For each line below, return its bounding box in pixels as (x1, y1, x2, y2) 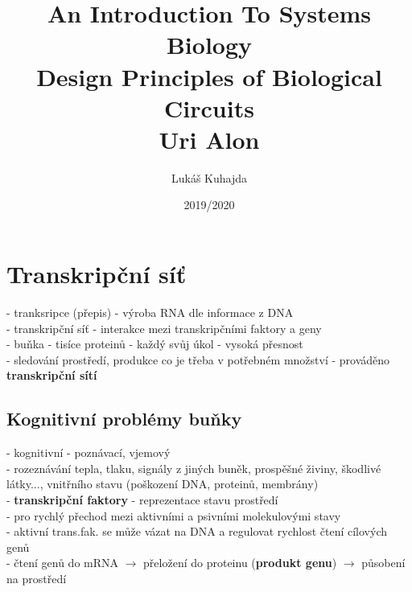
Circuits (164, 91, 254, 124)
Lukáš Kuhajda (171, 169, 248, 186)
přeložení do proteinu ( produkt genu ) (143, 554, 337, 571)
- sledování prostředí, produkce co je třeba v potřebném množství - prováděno (6, 351, 390, 368)
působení (361, 554, 406, 571)
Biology (166, 28, 253, 61)
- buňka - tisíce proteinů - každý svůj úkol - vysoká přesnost (6, 335, 303, 352)
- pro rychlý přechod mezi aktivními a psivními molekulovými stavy (6, 507, 341, 524)
